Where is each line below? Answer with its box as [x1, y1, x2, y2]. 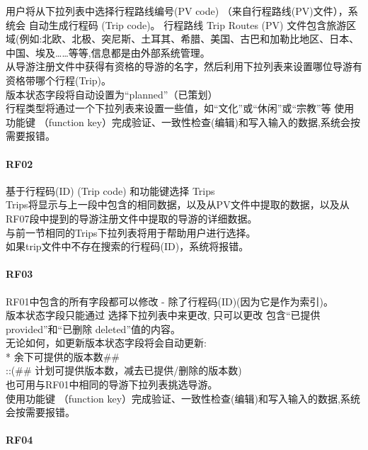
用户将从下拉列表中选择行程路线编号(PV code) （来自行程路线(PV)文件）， [6, 4, 348, 18]
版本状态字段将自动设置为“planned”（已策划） [6, 86, 218, 101]
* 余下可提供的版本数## [6, 349, 120, 364]
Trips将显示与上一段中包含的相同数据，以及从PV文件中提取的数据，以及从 [6, 197, 350, 212]
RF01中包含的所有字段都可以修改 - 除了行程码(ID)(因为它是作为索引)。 [6, 293, 333, 308]
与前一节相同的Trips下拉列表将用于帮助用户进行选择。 [6, 225, 256, 240]
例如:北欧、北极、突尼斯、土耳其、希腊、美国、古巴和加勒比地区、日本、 [19, 31, 360, 46]
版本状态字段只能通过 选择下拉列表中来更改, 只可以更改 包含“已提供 [6, 308, 321, 322]
